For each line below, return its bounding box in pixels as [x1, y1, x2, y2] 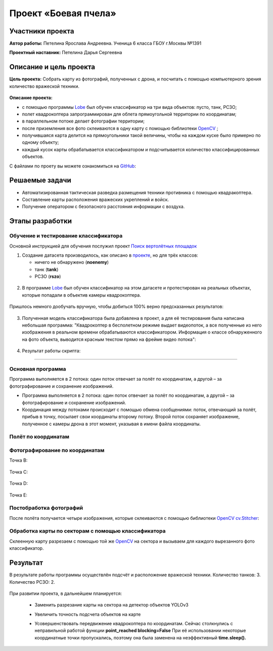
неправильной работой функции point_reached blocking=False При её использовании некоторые [34, 628, 246, 634]
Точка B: [9, 457, 28, 463]
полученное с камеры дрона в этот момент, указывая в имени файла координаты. [22, 421, 201, 427]
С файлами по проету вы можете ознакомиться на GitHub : [9, 162, 136, 169]
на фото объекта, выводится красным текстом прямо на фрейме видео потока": [22, 336, 196, 342]
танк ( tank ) [34, 266, 59, 272]
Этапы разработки [9, 217, 72, 225]
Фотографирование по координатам [9, 447, 105, 454]
